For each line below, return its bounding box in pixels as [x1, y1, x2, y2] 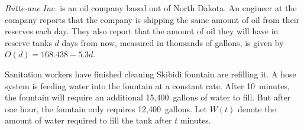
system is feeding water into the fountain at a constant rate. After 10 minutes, [5, 79, 290, 92]
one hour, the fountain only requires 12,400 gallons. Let [5, 102, 207, 115]
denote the [238, 102, 276, 115]
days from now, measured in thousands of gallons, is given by [62, 36, 284, 48]
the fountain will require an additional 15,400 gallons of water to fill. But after [5, 91, 291, 103]
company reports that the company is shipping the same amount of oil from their [5, 13, 300, 25]
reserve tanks [5, 36, 52, 48]
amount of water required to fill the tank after [5, 114, 172, 126]
